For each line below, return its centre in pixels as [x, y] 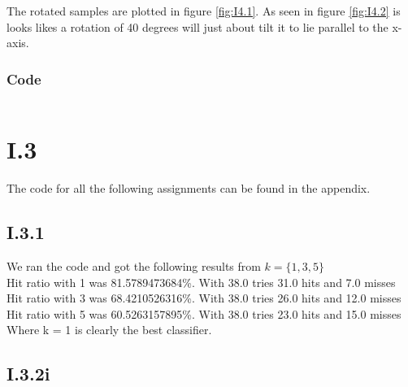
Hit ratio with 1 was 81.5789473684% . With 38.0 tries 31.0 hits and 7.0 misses [201, 282]
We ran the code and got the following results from [134, 265]
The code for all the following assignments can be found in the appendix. [189, 188]
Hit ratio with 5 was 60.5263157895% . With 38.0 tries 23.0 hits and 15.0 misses [204, 313]
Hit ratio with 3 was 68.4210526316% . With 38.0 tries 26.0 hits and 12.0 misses [204, 298]
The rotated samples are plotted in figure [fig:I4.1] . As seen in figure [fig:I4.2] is [204, 11]
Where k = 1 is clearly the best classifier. [109, 330]
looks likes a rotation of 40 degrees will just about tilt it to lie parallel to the [197, 26]
